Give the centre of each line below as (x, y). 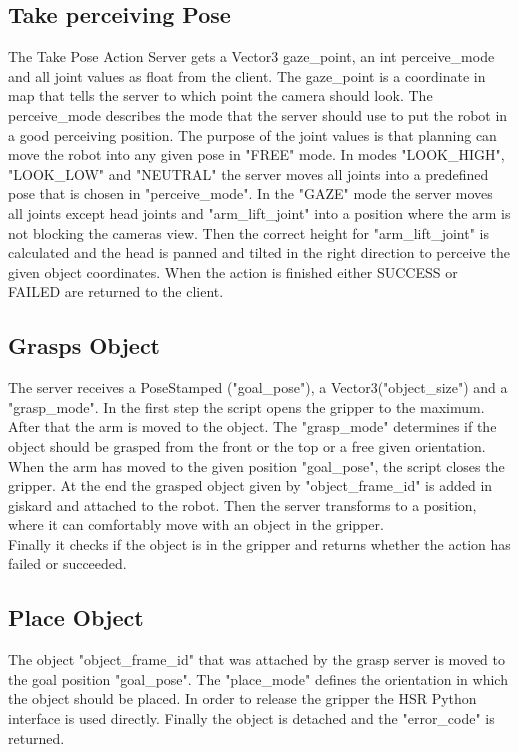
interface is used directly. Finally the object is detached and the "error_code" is (251, 718)
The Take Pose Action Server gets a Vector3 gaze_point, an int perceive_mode (251, 56)
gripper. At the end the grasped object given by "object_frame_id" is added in (250, 485)
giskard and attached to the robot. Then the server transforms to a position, (242, 504)
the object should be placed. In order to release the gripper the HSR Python (242, 698)
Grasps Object (84, 345)
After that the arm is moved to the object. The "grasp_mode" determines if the (252, 426)
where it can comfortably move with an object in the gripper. (196, 524)
